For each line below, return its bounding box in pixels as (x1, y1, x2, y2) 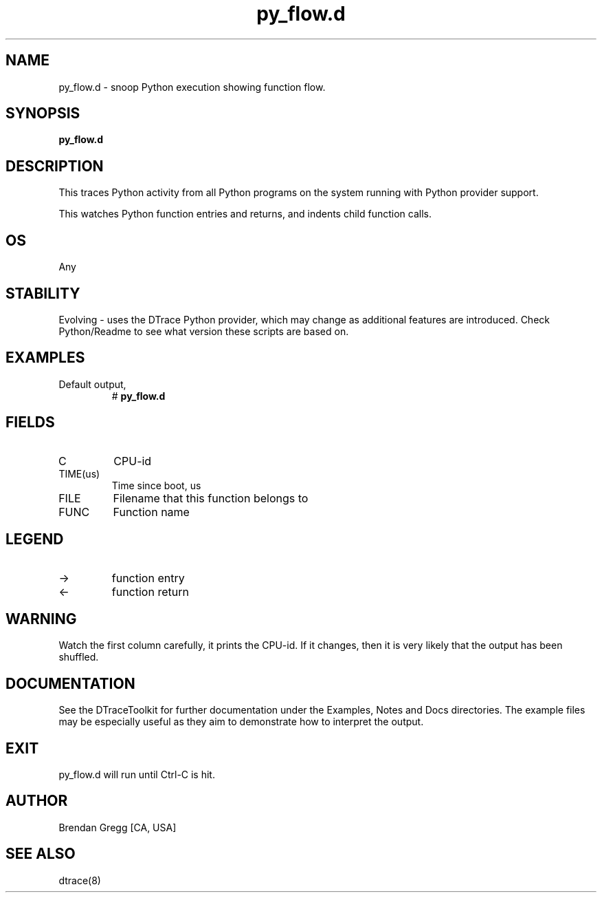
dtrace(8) (58, 874, 101, 886)
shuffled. (58, 651, 99, 663)
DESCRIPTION (5, 157, 104, 175)
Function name (113, 504, 190, 519)
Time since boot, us (111, 479, 201, 491)
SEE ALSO (5, 845, 76, 863)
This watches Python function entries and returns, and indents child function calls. (58, 208, 432, 220)
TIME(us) (58, 467, 100, 480)
